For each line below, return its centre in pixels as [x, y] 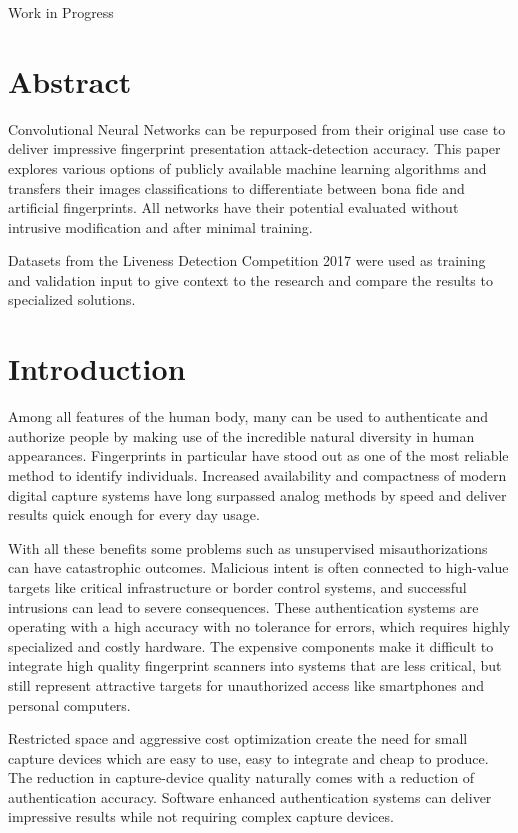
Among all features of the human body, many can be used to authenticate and [248, 416]
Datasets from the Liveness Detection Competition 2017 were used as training [247, 260]
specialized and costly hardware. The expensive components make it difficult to [251, 645]
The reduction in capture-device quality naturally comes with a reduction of [241, 777]
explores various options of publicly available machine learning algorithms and [247, 167]
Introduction [97, 368]
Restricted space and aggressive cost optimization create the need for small [238, 738]
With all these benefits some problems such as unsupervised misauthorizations [248, 547]
